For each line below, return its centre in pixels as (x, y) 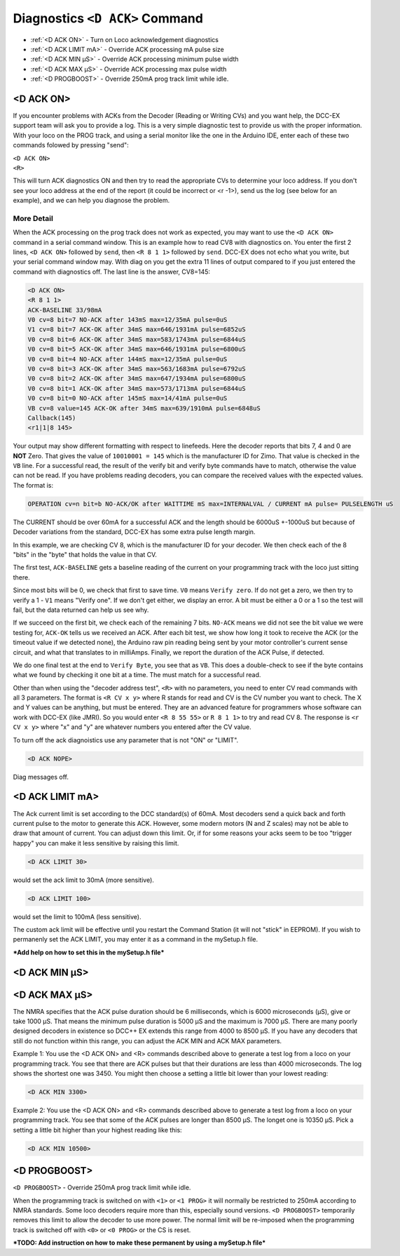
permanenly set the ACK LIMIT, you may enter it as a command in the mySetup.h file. (136, 940)
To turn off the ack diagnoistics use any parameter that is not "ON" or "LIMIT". (126, 740)
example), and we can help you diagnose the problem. (91, 201)
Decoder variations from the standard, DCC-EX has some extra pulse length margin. (134, 532)
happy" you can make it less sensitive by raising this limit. (96, 843)
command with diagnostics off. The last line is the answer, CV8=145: (111, 272)
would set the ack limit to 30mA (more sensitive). (83, 880)
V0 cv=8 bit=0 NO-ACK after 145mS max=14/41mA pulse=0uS (127, 399)
